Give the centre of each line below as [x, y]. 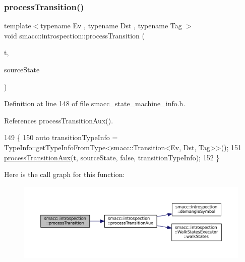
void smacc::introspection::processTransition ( [74, 35]
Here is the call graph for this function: [65, 174]
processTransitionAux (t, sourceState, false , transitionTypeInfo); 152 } [112, 157]
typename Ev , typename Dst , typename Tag [111, 26]
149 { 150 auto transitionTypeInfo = [61, 137]
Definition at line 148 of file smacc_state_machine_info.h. [95, 103]
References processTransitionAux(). [59, 120]
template [18, 26]
